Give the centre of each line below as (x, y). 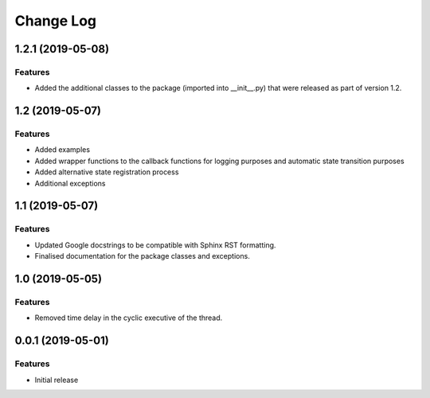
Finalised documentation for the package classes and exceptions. (142, 256)
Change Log (56, 21)
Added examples (63, 150)
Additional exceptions (70, 183)
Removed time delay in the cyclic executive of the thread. (129, 318)
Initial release (57, 380)
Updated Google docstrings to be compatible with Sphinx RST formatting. (155, 245)
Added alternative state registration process (107, 172)
